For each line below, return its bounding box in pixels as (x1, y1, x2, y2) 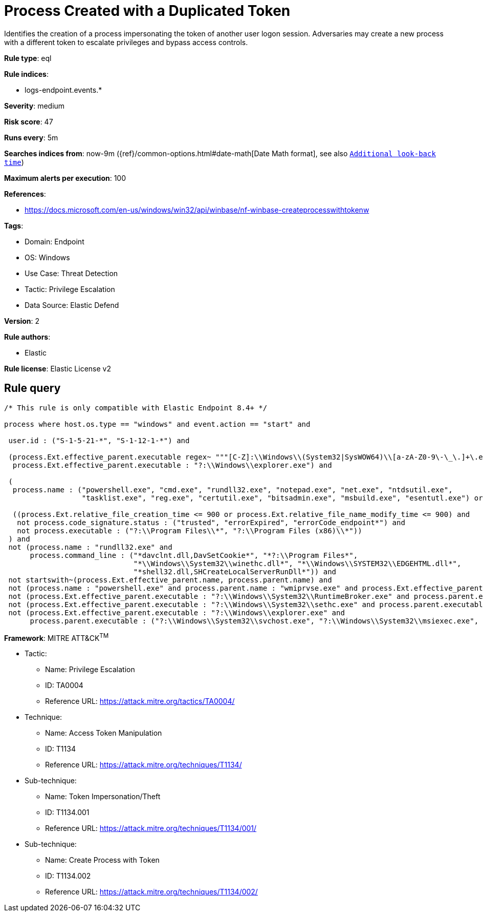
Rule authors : (4, 332, 51, 341)
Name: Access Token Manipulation (45, 728, 162, 738)
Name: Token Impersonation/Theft (45, 792, 161, 801)
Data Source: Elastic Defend (25, 300, 119, 309)
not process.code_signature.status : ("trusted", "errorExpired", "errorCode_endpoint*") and (17, 518, 405, 527)
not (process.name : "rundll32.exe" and (8, 543, 172, 551)
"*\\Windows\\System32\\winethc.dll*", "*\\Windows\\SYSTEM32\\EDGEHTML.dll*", (133, 559, 462, 568)
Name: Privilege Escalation (45, 665, 135, 674)
